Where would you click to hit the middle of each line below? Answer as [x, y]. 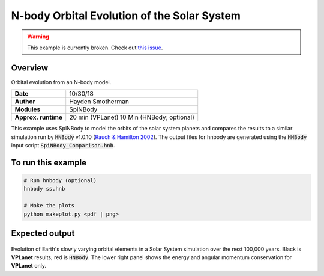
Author [25, 102]
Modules [28, 109]
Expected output [43, 233]
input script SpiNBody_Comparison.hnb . [63, 146]
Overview [30, 68]
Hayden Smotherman [99, 102]
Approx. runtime [39, 117]
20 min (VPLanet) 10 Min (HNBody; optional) [132, 117]
